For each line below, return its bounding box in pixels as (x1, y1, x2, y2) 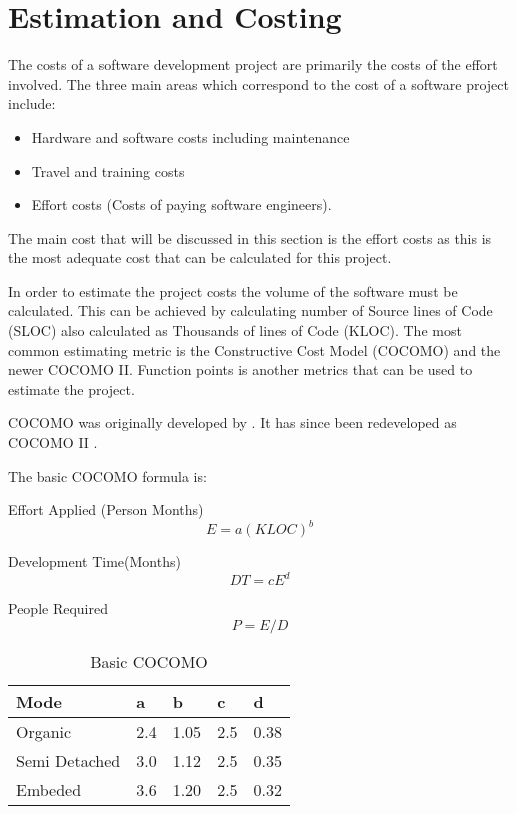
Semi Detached (16, 749, 121, 772)
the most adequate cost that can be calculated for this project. (8, 247, 392, 268)
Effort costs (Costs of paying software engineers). (31, 194, 332, 215)
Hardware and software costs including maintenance (31, 126, 350, 147)
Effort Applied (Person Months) (8, 499, 204, 520)
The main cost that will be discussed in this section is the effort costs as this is (8, 227, 492, 248)
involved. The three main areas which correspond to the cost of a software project (8, 73, 510, 94)
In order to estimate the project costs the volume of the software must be (8, 280, 458, 301)
